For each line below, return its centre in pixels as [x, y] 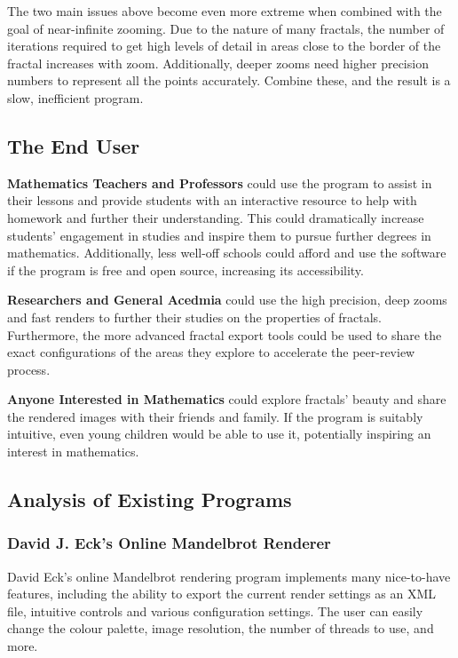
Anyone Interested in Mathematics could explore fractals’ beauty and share [227, 399]
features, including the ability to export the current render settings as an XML [221, 594]
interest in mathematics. [73, 452]
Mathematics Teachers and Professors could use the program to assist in [220, 182]
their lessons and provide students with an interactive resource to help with [212, 200]
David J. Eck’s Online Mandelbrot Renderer [169, 543]
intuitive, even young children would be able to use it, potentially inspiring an [219, 434]
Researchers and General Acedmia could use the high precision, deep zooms [227, 300]
